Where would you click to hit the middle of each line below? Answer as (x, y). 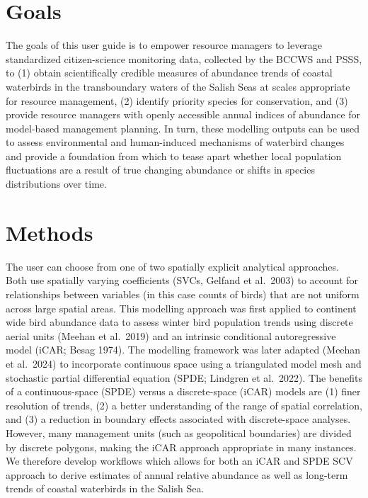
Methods (50, 232)
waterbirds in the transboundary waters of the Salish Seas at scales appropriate (178, 86)
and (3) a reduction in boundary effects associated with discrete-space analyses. (178, 419)
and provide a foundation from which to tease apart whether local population (174, 155)
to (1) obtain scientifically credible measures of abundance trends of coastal (169, 73)
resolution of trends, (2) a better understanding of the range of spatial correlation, (184, 405)
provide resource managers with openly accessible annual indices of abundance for (183, 114)
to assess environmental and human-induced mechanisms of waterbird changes (175, 142)
